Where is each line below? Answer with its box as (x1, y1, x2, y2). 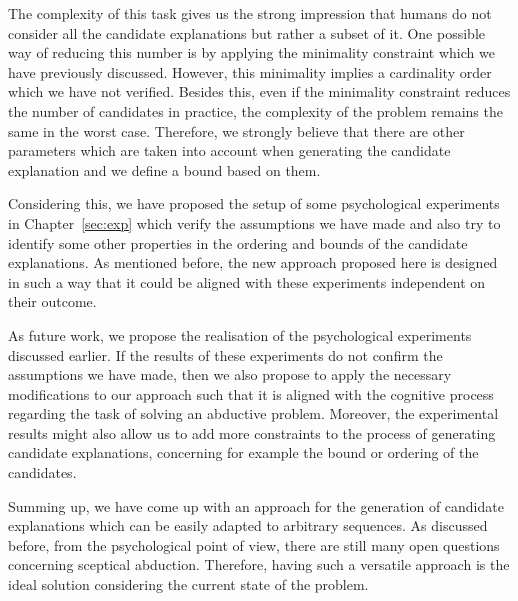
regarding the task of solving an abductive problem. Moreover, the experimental (8, 403, 499, 424)
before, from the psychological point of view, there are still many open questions (8, 534, 500, 555)
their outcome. (8, 291, 97, 312)
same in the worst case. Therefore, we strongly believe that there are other (8, 120, 465, 141)
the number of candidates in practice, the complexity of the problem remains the (8, 100, 503, 121)
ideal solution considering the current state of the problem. (8, 574, 369, 595)
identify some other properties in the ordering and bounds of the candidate (8, 232, 468, 253)
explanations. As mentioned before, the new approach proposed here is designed (8, 252, 498, 273)
